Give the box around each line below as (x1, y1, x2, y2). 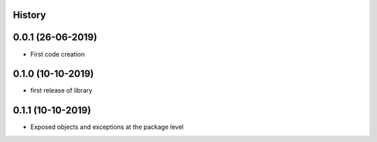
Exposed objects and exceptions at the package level (30, 123, 184, 132)
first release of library (30, 86, 93, 95)
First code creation (30, 49, 85, 58)
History (13, 9, 47, 21)
